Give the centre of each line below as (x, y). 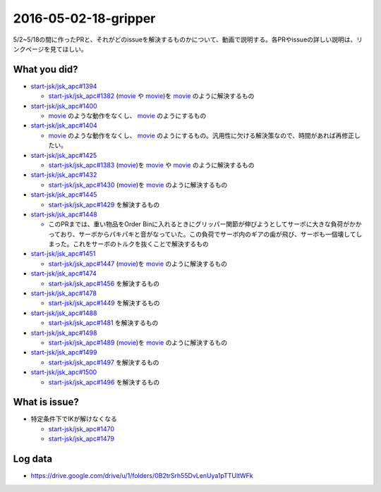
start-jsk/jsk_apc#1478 (64, 293)
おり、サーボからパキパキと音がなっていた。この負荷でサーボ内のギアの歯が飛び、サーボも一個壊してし (211, 234)
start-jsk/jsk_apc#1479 (81, 439)
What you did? (46, 69)
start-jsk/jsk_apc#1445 (64, 195)
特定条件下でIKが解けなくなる (74, 419)
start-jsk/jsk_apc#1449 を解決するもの (104, 303)
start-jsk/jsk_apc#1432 (64, 175)
